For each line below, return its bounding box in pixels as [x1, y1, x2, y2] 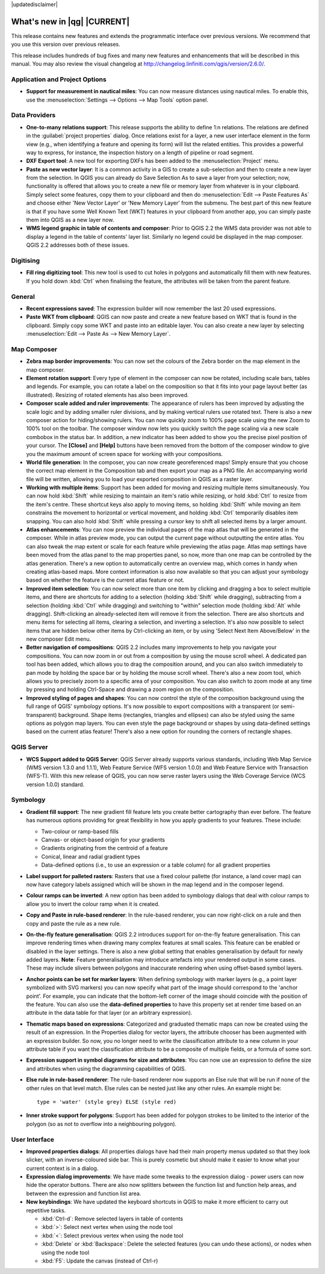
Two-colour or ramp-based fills [41, 828, 119, 835]
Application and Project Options [11, 75, 107, 84]
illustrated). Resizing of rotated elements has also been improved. [26, 391, 189, 398]
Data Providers [11, 111, 56, 120]
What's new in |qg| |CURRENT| [11, 16, 130, 26]
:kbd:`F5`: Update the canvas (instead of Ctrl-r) [41, 1257, 158, 1264]
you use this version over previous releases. [11, 41, 120, 48]
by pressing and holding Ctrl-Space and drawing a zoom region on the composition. [26, 686, 235, 693]
